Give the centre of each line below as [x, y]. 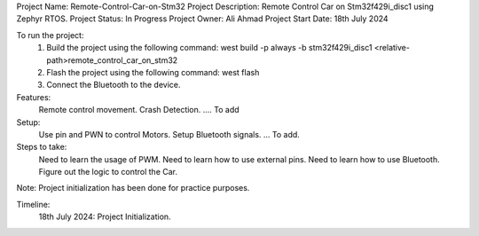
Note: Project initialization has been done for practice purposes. [133, 188]
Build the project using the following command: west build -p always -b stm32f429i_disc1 [209, 48]
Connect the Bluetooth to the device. [114, 85]
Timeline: [33, 204]
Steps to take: [42, 147]
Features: [34, 97]
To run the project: [50, 35]
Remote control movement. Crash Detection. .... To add [139, 110]
